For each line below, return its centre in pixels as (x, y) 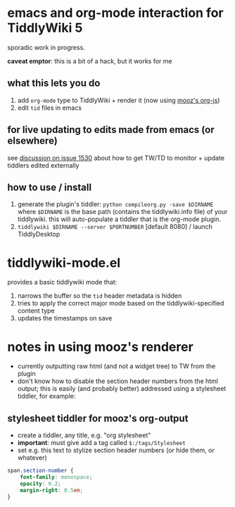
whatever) (32, 458)
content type (36, 311)
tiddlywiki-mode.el (64, 263)
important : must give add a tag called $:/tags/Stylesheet (102, 443)
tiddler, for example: (46, 396)
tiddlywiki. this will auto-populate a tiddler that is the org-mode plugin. (119, 219)
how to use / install (50, 187)
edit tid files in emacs (50, 108)
